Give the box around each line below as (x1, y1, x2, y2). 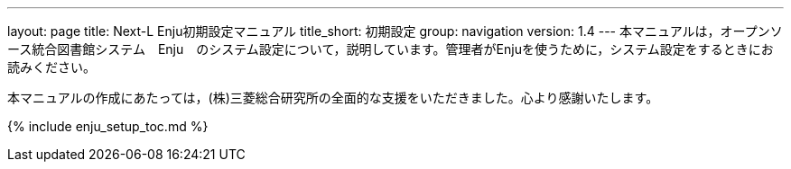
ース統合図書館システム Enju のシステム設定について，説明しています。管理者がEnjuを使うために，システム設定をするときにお (7, 41, 774, 57)
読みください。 (7, 59, 96, 75)
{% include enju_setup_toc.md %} (7, 119, 209, 134)
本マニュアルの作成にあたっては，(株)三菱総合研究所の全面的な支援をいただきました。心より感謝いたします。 (7, 90, 659, 105)
